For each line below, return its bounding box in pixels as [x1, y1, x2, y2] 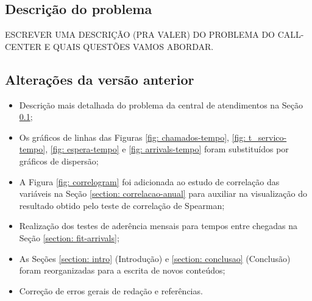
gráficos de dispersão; [19, 154, 99, 167]
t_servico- [248, 130, 287, 143]
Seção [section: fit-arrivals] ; [19, 231, 119, 244]
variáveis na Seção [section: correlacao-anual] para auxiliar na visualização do [19, 187, 307, 200]
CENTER [5, 40, 42, 52]
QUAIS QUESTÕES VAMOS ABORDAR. [52, 40, 214, 52]
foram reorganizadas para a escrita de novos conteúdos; [19, 264, 225, 277]
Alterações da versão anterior [5, 69, 194, 88]
